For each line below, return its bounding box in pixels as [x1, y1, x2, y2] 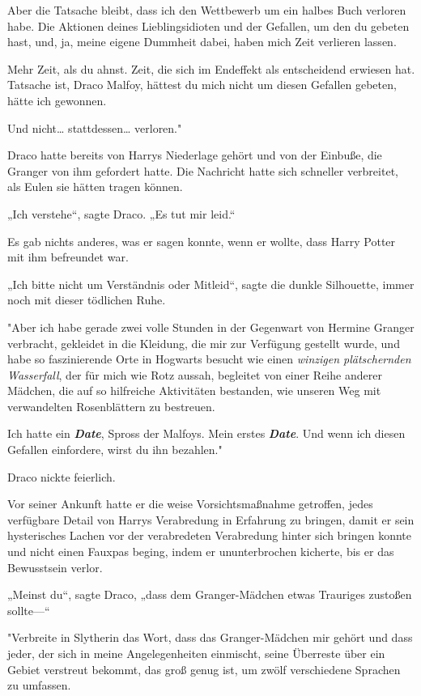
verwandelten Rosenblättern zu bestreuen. [7, 397, 215, 414]
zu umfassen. [7, 677, 71, 694]
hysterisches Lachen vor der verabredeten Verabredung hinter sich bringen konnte [7, 527, 412, 544]
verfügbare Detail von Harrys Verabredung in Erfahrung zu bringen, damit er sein [7, 511, 415, 528]
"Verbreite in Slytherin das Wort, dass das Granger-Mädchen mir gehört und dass [7, 629, 413, 646]
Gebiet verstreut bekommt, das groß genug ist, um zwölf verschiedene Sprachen [7, 660, 401, 677]
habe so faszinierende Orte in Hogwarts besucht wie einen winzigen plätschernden [7, 350, 411, 367]
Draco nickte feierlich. [7, 468, 116, 485]
